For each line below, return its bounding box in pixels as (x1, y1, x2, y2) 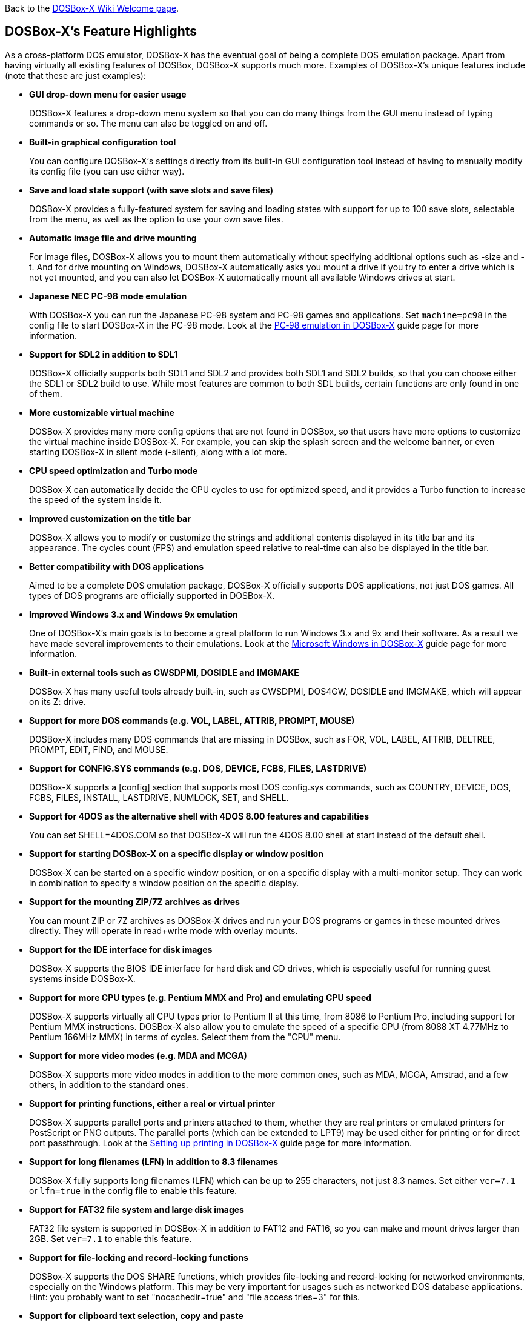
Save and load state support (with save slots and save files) (29, 184, 273, 195)
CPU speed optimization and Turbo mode (29, 465, 198, 476)
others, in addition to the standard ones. (29, 1079, 188, 1090)
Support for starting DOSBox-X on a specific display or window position (29, 848, 323, 859)
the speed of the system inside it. (29, 494, 162, 505)
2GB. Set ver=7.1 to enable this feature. (29, 1233, 192, 1244)
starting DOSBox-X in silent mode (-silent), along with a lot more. (29, 446, 287, 457)
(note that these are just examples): (5, 70, 146, 81)
